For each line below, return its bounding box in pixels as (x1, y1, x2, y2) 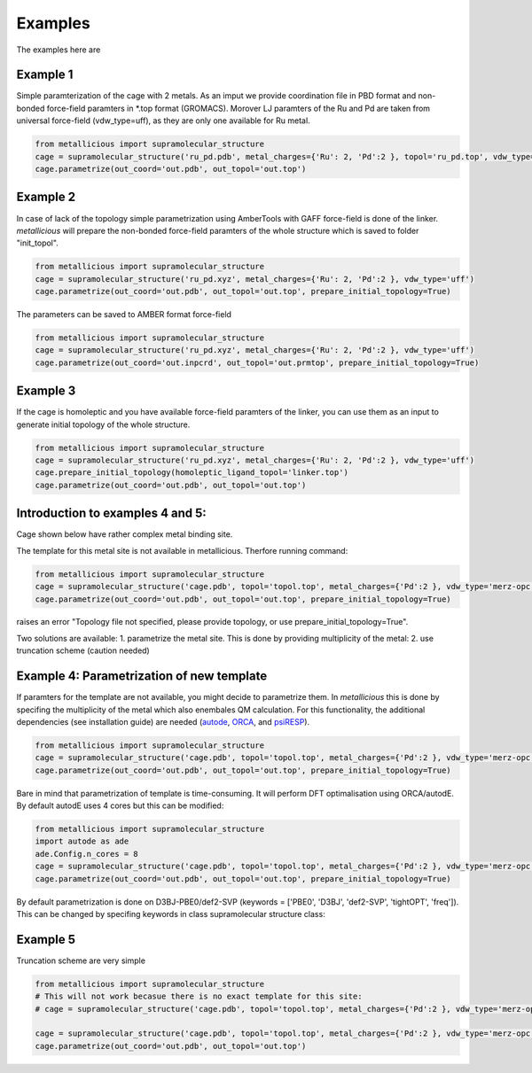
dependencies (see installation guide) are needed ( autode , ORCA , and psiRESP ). (16, 716, 310, 727)
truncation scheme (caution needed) (16, 645, 150, 656)
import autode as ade (35, 836, 129, 846)
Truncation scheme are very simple (16, 955, 146, 966)
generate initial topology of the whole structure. (16, 419, 191, 430)
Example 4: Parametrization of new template (16, 669, 268, 684)
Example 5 (16, 931, 75, 947)
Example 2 (16, 190, 75, 205)
